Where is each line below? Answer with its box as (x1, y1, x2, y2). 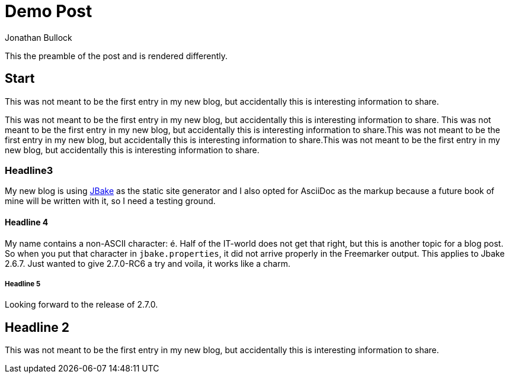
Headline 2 (5, 319, 69, 335)
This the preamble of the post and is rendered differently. (5, 50, 228, 61)
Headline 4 (5, 217, 49, 227)
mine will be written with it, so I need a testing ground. (5, 196, 216, 206)
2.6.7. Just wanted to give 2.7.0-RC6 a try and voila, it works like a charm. (5, 258, 290, 269)
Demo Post (5, 1, 92, 21)
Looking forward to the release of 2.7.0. (5, 299, 158, 310)
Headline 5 (5, 279, 41, 288)
